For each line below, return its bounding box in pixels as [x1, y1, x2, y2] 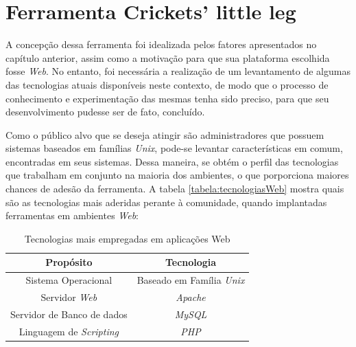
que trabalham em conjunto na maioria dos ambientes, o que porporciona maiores [5, 168, 349, 182]
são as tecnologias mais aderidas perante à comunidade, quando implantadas [5, 194, 327, 209]
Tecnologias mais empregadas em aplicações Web [24, 231, 230, 245]
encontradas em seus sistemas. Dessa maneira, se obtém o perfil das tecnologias [5, 154, 339, 168]
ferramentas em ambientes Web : [5, 208, 139, 223]
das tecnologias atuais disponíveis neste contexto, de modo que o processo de [5, 77, 329, 91]
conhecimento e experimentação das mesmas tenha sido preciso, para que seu [5, 91, 329, 105]
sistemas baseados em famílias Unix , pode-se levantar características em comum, [5, 141, 343, 155]
